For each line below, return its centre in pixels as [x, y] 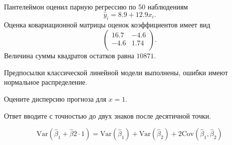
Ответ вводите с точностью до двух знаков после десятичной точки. [108, 115]
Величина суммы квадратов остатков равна [69, 56]
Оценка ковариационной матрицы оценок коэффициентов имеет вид [107, 24]
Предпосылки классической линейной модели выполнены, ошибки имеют [116, 72]
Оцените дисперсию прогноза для [55, 98]
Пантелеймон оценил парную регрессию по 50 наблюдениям [96, 6]
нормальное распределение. [46, 82]
